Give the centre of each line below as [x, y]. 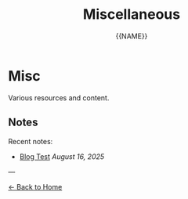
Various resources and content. [59, 98]
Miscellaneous [132, 14]
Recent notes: [31, 141]
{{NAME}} [132, 36]
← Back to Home [35, 186]
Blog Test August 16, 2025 [62, 156]
